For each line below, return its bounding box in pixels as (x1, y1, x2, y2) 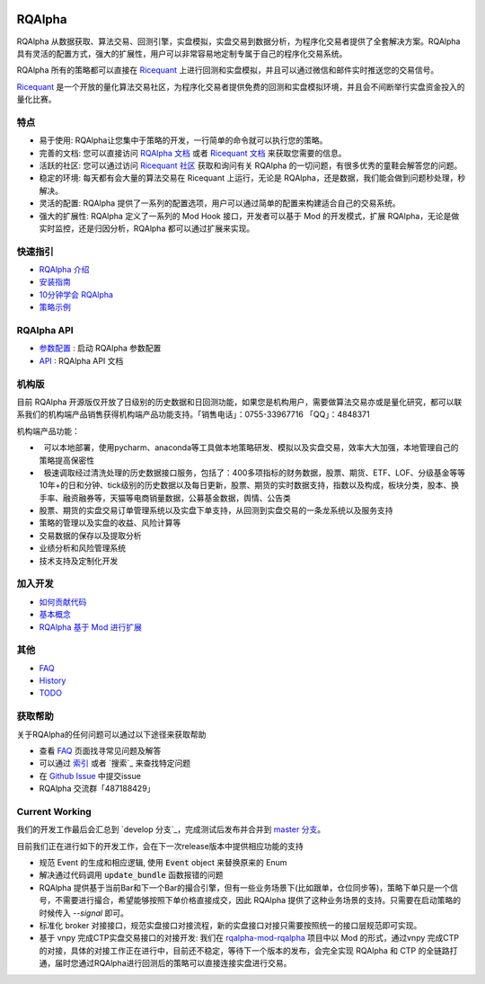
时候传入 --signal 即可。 (39, 908, 129, 918)
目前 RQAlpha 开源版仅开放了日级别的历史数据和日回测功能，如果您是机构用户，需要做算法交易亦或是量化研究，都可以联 (16, 396, 463, 407)
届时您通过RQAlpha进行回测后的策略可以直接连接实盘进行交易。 (54, 958, 292, 969)
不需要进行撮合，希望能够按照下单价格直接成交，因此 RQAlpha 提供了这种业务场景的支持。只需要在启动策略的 (54, 895, 462, 906)
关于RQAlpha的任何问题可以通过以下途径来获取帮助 (16, 729, 207, 740)
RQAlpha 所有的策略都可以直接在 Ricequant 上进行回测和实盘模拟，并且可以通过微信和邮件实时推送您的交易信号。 (16, 65, 439, 75)
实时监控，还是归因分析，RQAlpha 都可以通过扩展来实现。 (39, 223, 255, 234)
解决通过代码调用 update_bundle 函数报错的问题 (39, 870, 224, 881)
